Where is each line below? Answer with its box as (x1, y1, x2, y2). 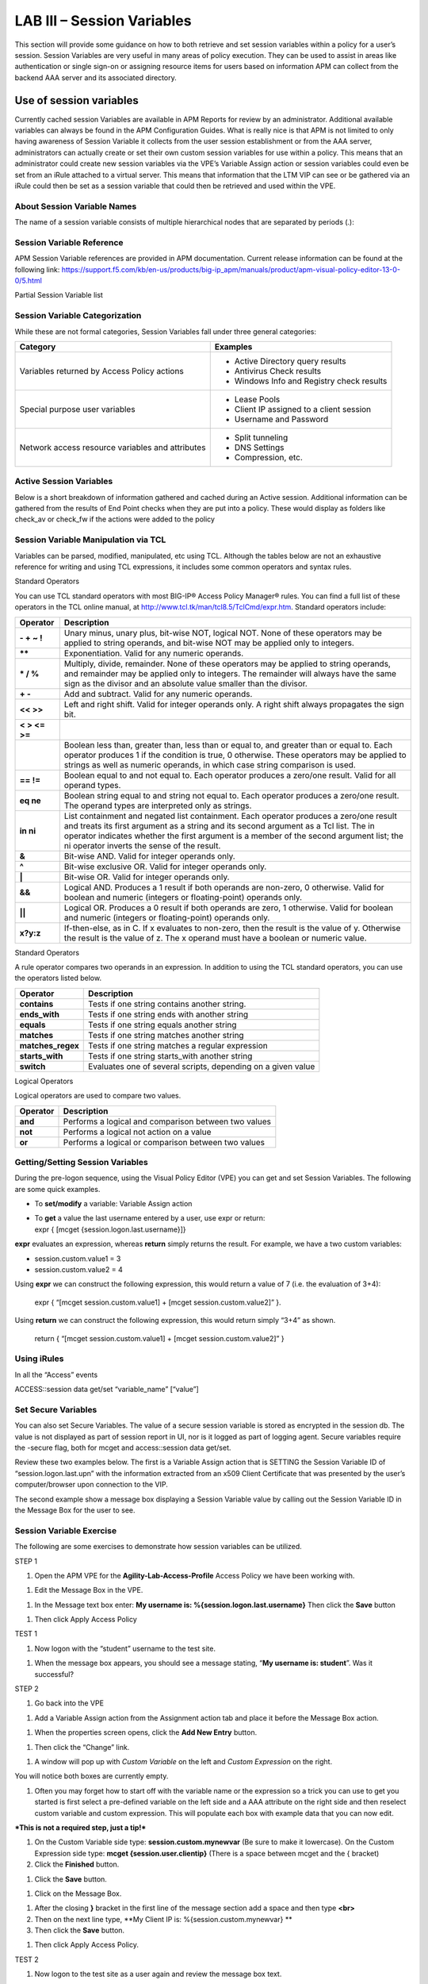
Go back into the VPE (34, 1698, 105, 1708)
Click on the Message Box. (34, 1889, 122, 1898)
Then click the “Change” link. (34, 1742, 130, 1751)
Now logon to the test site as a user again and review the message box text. (34, 1969, 282, 1979)
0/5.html (14, 276, 43, 286)
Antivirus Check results (234, 365, 321, 376)
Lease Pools (234, 394, 281, 405)
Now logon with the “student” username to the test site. (34, 1644, 216, 1653)
